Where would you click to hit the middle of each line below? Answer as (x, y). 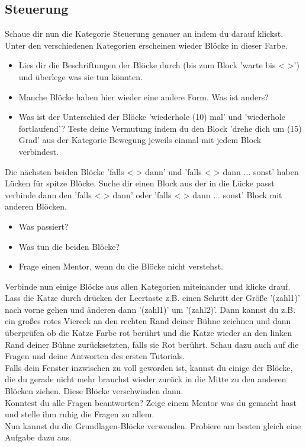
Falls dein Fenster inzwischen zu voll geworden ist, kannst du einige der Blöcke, (149, 367)
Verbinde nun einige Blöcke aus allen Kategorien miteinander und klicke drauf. (148, 286)
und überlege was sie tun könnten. (80, 76)
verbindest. (38, 151)
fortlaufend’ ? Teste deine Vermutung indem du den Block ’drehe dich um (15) (160, 128)
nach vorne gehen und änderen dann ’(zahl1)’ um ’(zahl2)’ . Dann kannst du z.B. (150, 309)
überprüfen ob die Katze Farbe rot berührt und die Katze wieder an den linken (149, 333)
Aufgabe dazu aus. (38, 437)
